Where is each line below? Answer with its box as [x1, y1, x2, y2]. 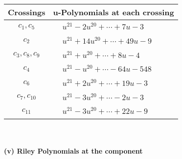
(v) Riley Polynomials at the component [4, 145, 143, 156]
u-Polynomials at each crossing [53, 6, 174, 18]
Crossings [8, 6, 45, 18]
